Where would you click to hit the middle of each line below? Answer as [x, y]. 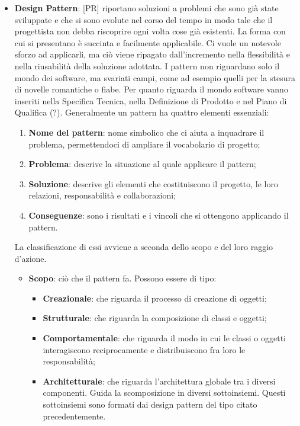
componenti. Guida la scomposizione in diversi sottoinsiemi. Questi [164, 393]
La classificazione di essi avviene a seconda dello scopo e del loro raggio [144, 247]
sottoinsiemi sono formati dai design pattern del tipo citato [150, 404]
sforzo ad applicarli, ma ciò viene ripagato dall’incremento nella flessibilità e [152, 54]
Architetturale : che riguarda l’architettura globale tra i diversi [159, 381]
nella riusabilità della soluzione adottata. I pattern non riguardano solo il [147, 65]
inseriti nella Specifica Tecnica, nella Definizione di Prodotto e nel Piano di [151, 100]
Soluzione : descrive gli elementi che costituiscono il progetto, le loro [153, 183]
